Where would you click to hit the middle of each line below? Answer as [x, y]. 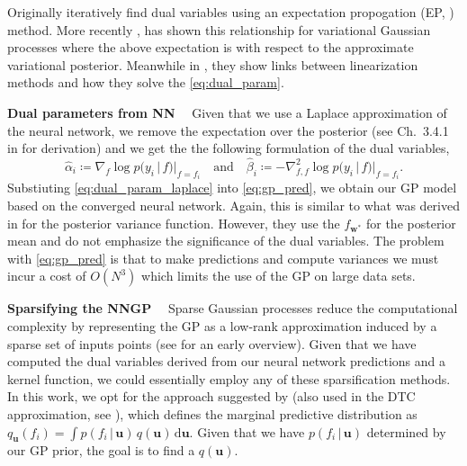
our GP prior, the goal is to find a [101, 450]
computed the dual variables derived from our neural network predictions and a [226, 361]
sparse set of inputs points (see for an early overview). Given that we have [212, 343]
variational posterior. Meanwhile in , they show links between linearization [213, 64]
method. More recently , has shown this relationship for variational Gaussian [219, 29]
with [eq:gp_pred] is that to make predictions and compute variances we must [223, 258]
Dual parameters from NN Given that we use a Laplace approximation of [227, 112]
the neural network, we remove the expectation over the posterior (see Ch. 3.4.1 [228, 130]
